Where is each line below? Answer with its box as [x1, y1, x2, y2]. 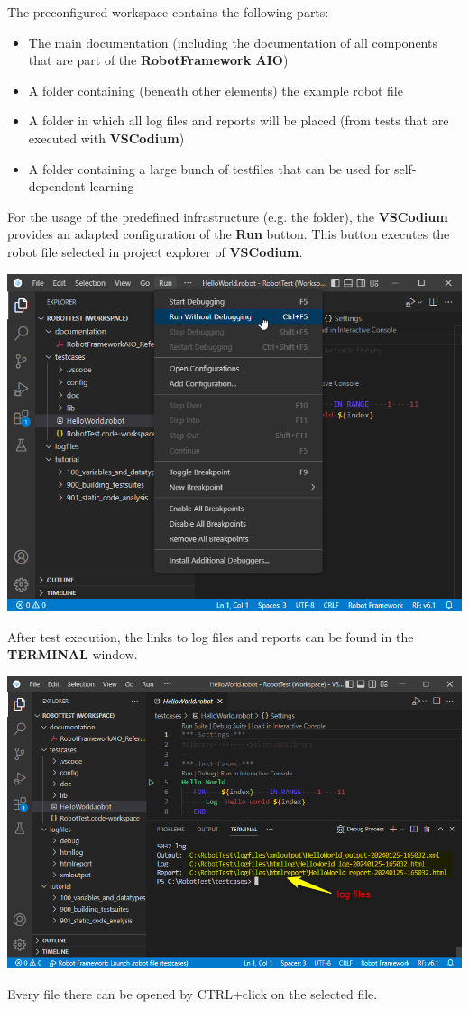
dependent [28, 177, 86, 196]
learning [89, 177, 134, 196]
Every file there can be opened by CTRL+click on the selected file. [7, 984, 378, 1003]
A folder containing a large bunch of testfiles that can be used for [28, 159, 391, 178]
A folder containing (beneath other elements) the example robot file [28, 80, 403, 99]
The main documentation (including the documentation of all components [28, 32, 437, 51]
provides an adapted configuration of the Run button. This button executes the [7, 225, 450, 243]
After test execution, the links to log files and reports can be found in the [7, 627, 414, 646]
